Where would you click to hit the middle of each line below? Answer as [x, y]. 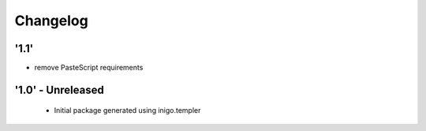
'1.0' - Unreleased [59, 90]
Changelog [51, 21]
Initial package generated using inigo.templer [127, 110]
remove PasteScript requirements [89, 68]
